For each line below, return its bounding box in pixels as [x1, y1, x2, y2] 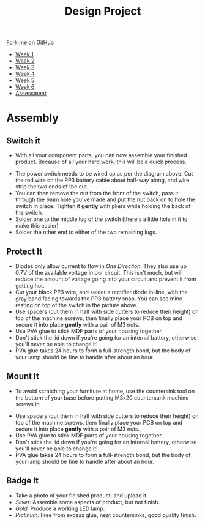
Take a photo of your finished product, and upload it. [15, 491, 148, 499]
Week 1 [15, 51, 34, 58]
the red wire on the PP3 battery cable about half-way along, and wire [15, 176, 190, 184]
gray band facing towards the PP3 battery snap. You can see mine [15, 295, 182, 302]
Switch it [6, 135, 41, 146]
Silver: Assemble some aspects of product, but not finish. [15, 498, 160, 505]
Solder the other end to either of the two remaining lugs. [15, 228, 157, 236]
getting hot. [15, 282, 45, 289]
